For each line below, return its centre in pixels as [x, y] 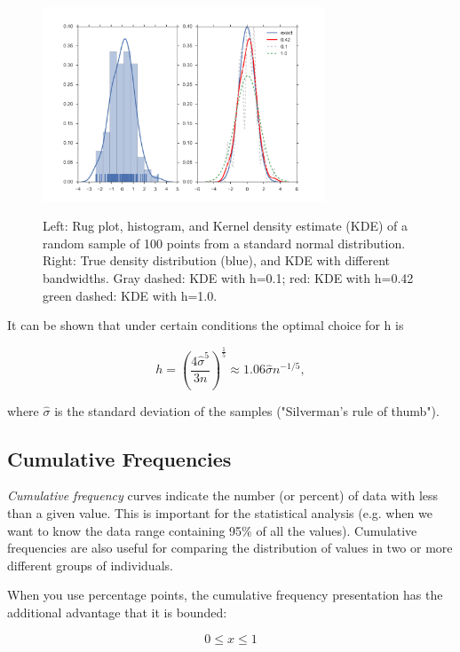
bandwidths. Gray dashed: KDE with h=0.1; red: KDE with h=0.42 [228, 278]
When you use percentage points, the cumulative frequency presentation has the [225, 595]
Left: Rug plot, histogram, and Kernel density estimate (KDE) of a [225, 226]
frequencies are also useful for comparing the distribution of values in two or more [230, 548]
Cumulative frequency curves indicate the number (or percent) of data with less [223, 495]
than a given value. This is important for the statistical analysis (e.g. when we [220, 512]
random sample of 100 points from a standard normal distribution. [224, 243]
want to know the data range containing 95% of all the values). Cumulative [212, 530]
